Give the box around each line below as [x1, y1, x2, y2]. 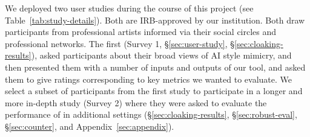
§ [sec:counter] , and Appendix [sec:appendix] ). [5, 119, 174, 132]
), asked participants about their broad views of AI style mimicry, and [31, 49, 292, 62]
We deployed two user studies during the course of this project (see [5, 2, 254, 14]
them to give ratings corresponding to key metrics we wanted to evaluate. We [5, 72, 292, 85]
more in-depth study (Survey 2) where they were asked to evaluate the [5, 96, 267, 109]
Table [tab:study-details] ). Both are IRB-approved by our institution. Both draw [5, 13, 305, 26]
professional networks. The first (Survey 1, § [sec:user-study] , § [5, 37, 235, 49]
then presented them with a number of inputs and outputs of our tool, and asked [5, 60, 306, 73]
